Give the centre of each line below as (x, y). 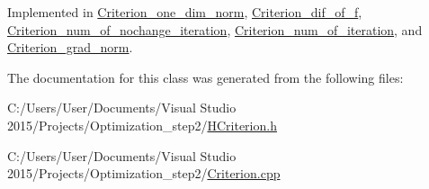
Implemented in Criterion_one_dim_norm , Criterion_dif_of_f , (185, 12)
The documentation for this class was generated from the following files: (206, 77)
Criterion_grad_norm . (70, 47)
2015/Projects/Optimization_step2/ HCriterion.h (142, 125)
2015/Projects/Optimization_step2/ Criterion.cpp (144, 173)
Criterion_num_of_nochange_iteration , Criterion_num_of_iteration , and (215, 29)
